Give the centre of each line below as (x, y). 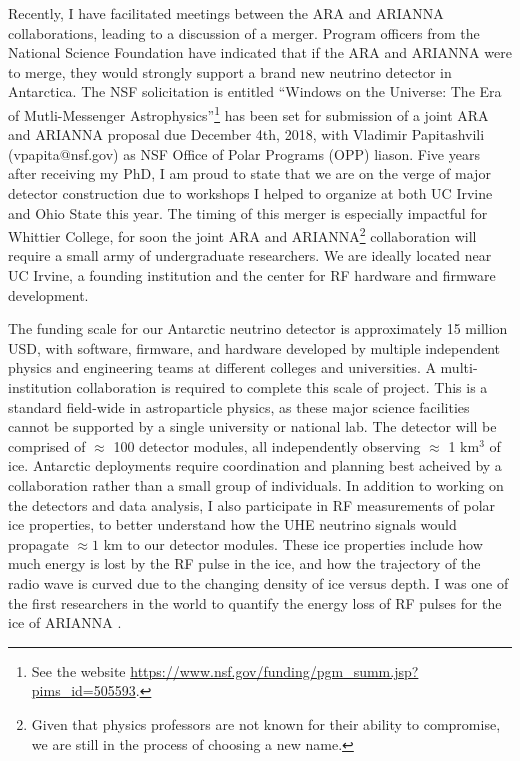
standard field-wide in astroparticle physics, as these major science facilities (239, 406)
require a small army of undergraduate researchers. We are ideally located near (250, 255)
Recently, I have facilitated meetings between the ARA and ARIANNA (226, 13)
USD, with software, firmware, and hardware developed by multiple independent (254, 347)
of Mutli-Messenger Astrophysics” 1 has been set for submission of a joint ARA (248, 113)
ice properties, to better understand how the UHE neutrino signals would (232, 524)
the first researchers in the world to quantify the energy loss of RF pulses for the (255, 602)
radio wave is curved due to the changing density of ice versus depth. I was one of (258, 582)
